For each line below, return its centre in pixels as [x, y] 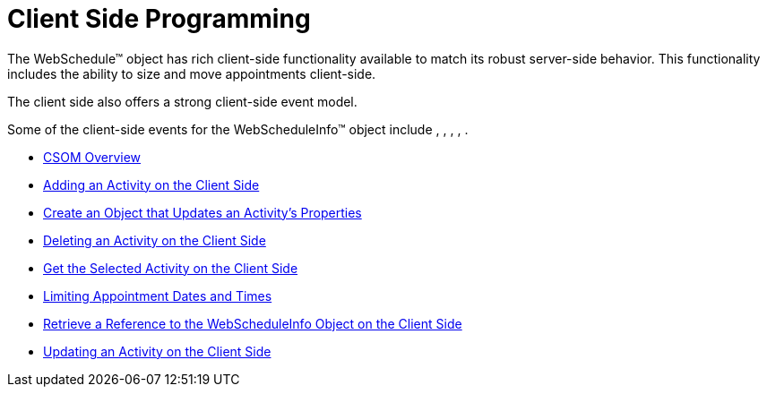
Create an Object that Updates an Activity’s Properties [203, 212]
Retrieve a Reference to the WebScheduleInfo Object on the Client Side [253, 323]
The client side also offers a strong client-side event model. [182, 101]
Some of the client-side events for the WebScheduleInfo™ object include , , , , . [238, 129]
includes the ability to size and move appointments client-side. [192, 73]
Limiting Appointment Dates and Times [158, 295]
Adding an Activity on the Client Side [151, 184]
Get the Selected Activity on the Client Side [171, 268]
